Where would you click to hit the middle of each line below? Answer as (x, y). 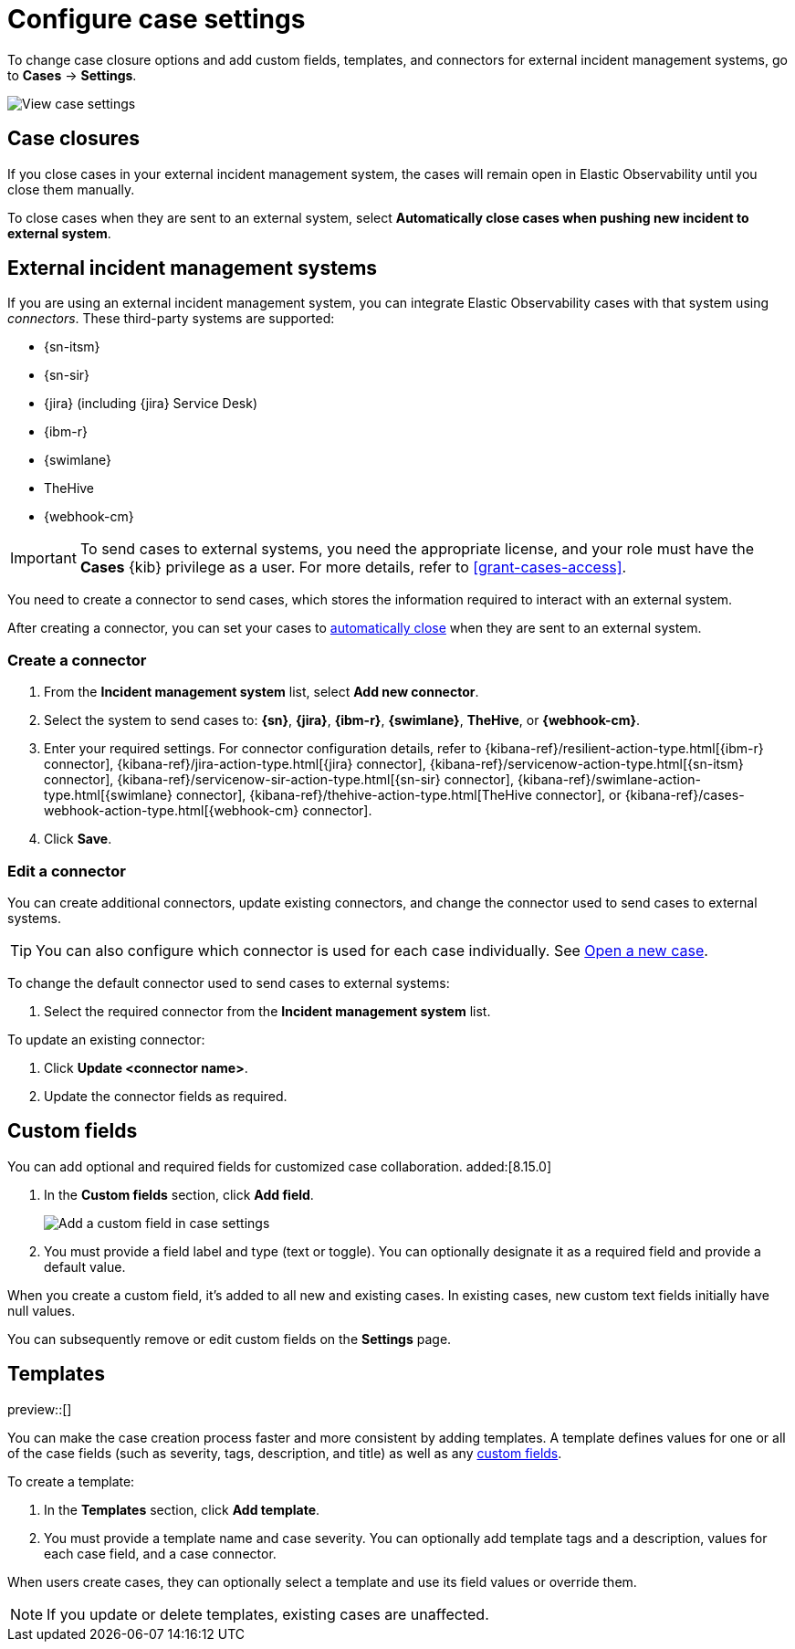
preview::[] (40, 1409)
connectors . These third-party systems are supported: (171, 319)
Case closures (74, 139)
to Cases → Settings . (72, 75)
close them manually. (71, 189)
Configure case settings (157, 19)
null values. (42, 1310)
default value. (85, 1266)
